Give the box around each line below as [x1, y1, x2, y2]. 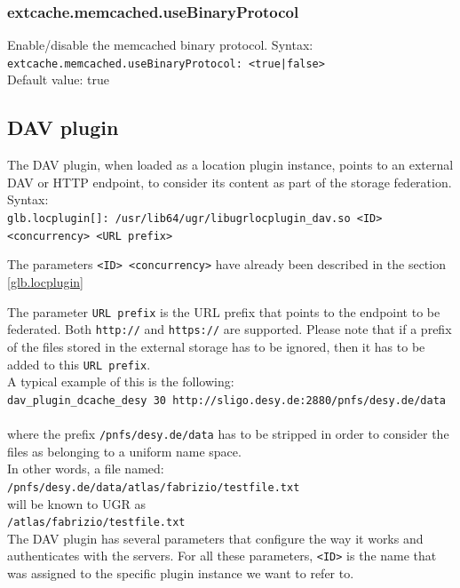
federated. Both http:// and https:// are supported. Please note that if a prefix [7, 320, 452, 338]
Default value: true [7, 70, 109, 89]
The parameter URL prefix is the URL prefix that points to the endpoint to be [7, 302, 440, 321]
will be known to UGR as [7, 494, 146, 513]
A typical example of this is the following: [7, 372, 234, 391]
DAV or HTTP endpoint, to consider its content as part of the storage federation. [7, 172, 452, 191]
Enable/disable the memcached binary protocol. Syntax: [7, 36, 313, 54]
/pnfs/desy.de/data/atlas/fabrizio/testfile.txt [7, 481, 300, 494]
